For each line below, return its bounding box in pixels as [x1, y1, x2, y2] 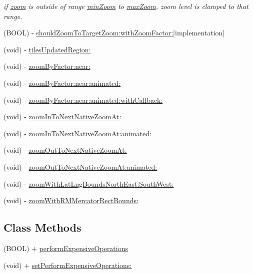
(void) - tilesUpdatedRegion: [3, 44, 91, 54]
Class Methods [3, 220, 81, 235]
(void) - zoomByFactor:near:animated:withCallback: [3, 94, 163, 105]
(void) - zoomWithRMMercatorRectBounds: [3, 195, 138, 206]
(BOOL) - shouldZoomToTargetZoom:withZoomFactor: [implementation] [3, 27, 225, 38]
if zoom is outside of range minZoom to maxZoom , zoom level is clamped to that [3, 1, 248, 11]
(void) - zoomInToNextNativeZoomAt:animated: [3, 128, 151, 138]
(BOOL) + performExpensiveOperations [3, 243, 128, 253]
